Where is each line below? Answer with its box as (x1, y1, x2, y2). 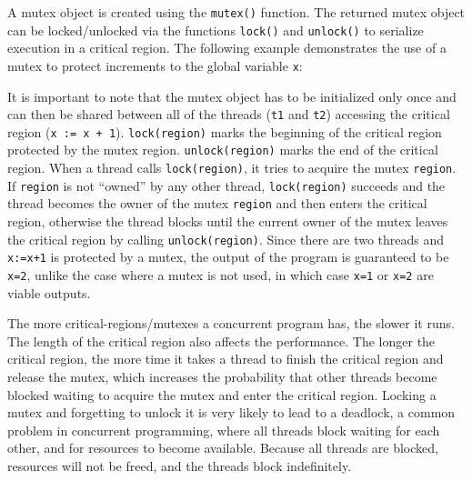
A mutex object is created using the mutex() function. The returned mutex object (7, 3, 466, 21)
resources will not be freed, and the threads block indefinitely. (7, 456, 352, 475)
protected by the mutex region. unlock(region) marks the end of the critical (7, 140, 438, 159)
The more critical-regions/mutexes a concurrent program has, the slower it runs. (7, 314, 455, 333)
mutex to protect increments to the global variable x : (7, 55, 303, 75)
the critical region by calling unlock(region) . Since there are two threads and (7, 229, 445, 248)
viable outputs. (7, 283, 91, 302)
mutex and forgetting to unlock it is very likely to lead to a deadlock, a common (7, 403, 456, 422)
